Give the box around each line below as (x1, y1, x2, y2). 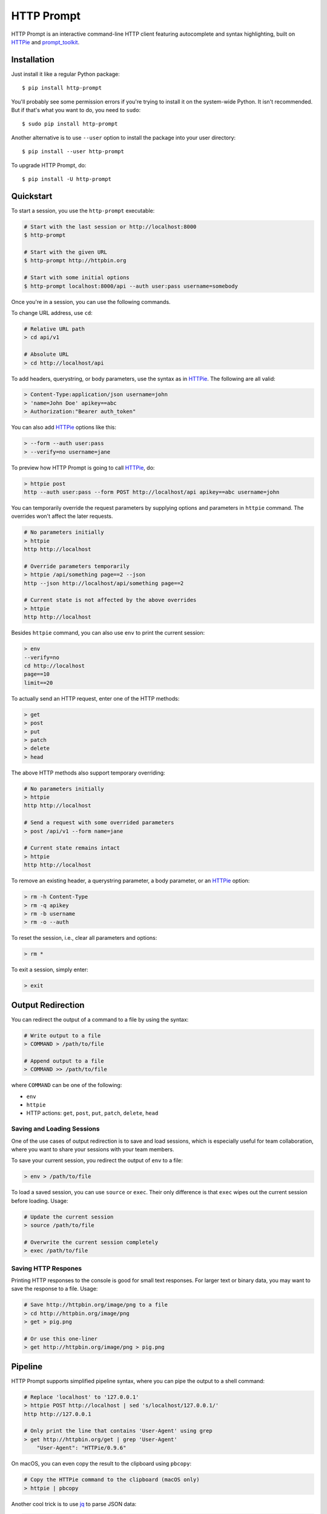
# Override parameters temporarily (24, 563, 130, 569)
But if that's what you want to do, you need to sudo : (11, 107, 141, 114)
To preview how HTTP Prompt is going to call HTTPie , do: (11, 464, 155, 471)
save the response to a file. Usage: (11, 1285, 98, 1292)
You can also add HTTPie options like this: (11, 424, 116, 431)
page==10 (24, 671, 50, 678)
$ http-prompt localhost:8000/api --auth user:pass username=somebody (24, 282, 239, 289)
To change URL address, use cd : (11, 309, 93, 316)
